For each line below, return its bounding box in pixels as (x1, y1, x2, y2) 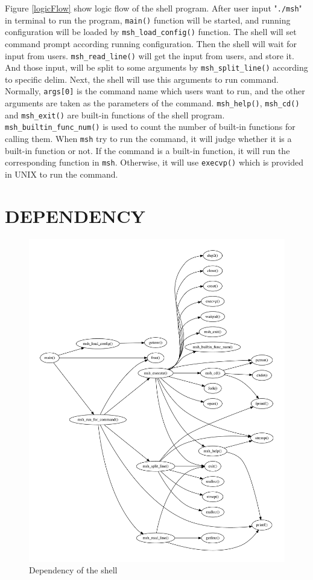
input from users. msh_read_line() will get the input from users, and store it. (5, 49, 294, 62)
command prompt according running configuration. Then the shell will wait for (5, 37, 297, 50)
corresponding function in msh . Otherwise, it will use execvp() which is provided (5, 156, 303, 169)
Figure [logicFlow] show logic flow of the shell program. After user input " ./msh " (5, 2, 302, 14)
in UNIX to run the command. (5, 168, 118, 180)
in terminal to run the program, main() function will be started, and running (5, 13, 291, 26)
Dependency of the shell (29, 564, 118, 576)
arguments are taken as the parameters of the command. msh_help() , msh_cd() (5, 97, 300, 109)
